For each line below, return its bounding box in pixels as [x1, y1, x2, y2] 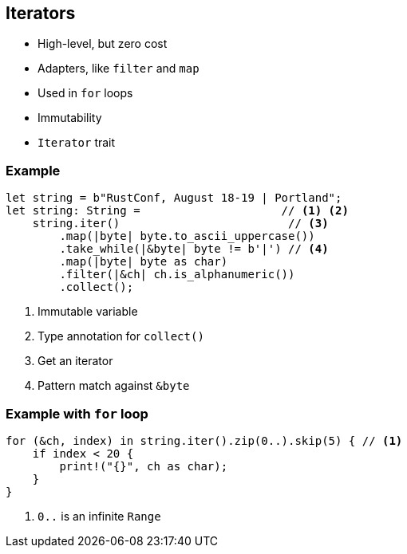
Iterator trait [38, 136, 116, 150]
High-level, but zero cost [38, 37, 168, 51]
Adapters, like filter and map [38, 61, 200, 76]
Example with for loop [6, 405, 148, 422]
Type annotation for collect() [38, 329, 204, 344]
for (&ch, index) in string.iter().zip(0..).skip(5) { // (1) [6, 434, 403, 447]
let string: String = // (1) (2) [6, 204, 349, 218]
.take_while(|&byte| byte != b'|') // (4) [59, 242, 329, 256]
